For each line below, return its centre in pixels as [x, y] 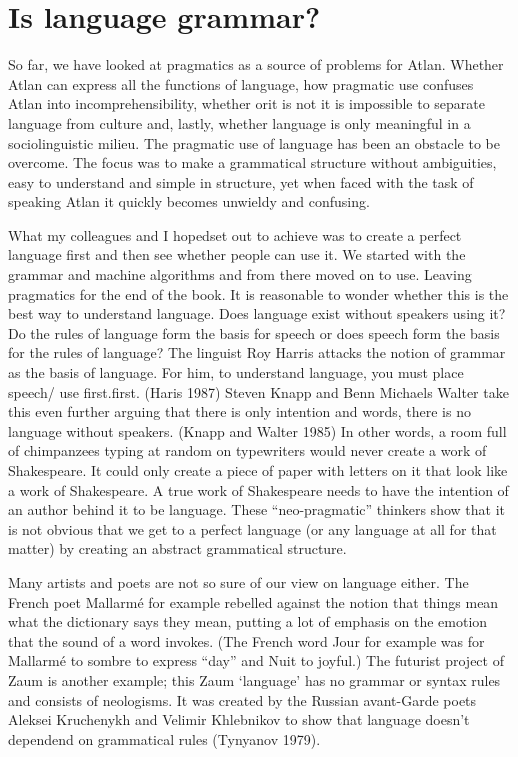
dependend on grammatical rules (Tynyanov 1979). [164, 738]
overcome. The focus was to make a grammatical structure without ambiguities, [252, 162]
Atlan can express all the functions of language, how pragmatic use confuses [241, 83]
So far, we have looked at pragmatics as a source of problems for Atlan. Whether [256, 64]
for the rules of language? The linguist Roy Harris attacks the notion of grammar [257, 352]
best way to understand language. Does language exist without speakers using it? [257, 313]
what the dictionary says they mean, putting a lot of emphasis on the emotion [248, 621]
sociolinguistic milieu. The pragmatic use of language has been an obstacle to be [254, 142]
